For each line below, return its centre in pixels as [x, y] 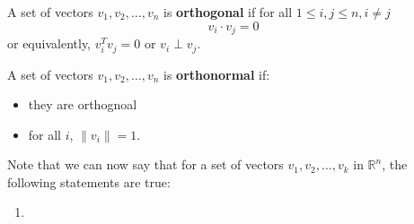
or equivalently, [49, 43]
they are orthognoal [83, 104]
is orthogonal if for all [228, 12]
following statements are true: [89, 181]
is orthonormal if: [217, 74]
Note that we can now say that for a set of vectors [145, 164]
